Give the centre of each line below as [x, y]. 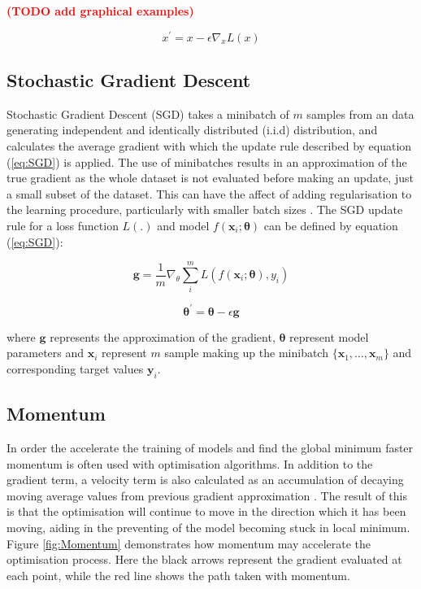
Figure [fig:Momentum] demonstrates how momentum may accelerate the [189, 543]
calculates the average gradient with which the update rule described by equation [209, 146]
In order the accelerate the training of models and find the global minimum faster [210, 448]
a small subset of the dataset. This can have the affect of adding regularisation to [209, 193]
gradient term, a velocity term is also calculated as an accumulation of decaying [205, 480]
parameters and [46, 353]
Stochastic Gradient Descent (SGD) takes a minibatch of [148, 113]
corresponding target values [75, 369]
